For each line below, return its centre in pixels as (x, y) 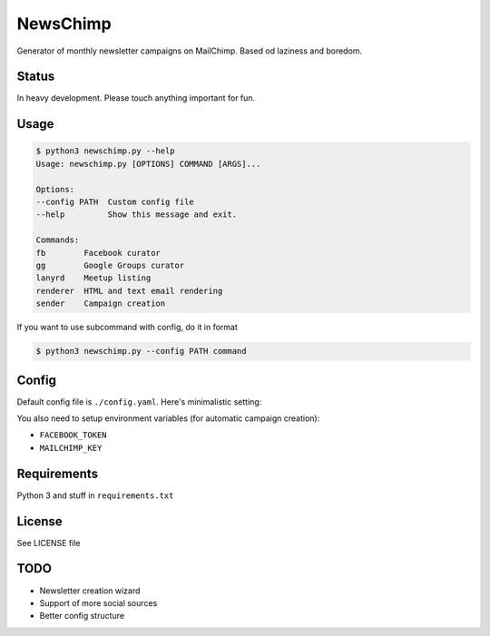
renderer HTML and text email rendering (129, 291)
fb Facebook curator (98, 253)
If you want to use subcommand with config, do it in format (127, 328)
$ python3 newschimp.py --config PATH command (141, 351)
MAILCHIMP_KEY (71, 448)
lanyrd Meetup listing (93, 278)
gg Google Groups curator (110, 265)
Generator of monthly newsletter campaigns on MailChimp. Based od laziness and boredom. (190, 51)
